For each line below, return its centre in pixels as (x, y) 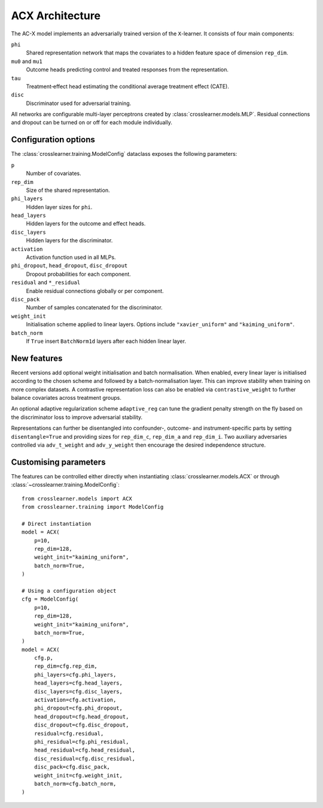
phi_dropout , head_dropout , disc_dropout (69, 266)
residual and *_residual (46, 282)
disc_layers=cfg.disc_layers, (78, 691)
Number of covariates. (54, 173)
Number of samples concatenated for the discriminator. (94, 307)
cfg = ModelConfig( (50, 599)
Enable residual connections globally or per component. (95, 291)
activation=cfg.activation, (75, 700)
